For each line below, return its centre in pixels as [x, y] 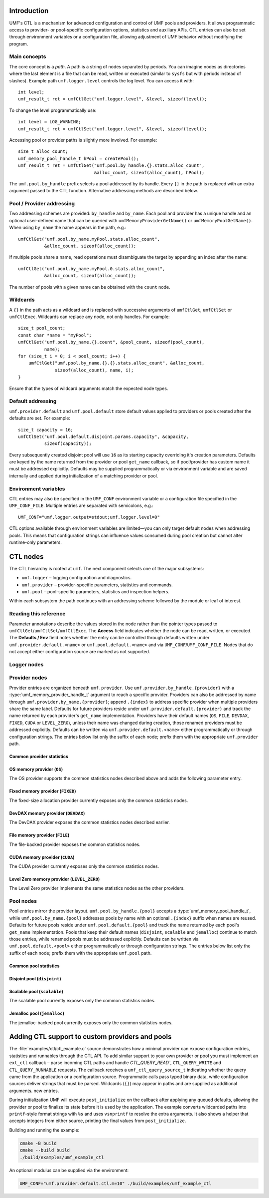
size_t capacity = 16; [46, 430]
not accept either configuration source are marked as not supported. [80, 652]
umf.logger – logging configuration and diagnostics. [77, 578]
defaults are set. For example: [40, 418]
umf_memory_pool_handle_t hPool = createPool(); [78, 158]
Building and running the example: [44, 1130]
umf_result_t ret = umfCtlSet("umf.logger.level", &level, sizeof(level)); [113, 129]
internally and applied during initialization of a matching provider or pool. [84, 476]
